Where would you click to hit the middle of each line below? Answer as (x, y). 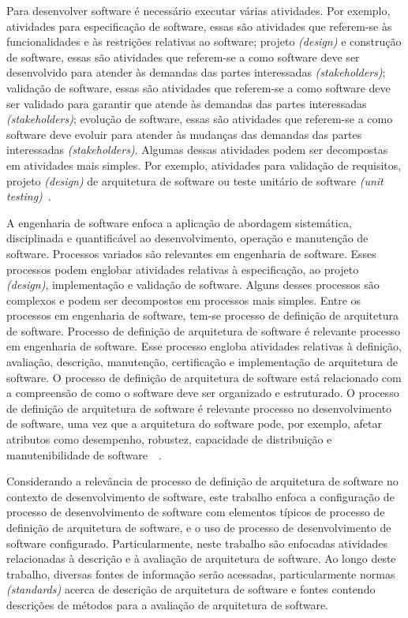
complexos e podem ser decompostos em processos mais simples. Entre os (184, 300)
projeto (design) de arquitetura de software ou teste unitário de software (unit (195, 180)
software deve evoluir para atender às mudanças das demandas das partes (184, 134)
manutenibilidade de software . (84, 454)
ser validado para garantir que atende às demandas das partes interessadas (187, 103)
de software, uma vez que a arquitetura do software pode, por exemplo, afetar (194, 423)
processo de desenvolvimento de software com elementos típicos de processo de (196, 512)
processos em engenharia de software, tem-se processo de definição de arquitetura (202, 315)
